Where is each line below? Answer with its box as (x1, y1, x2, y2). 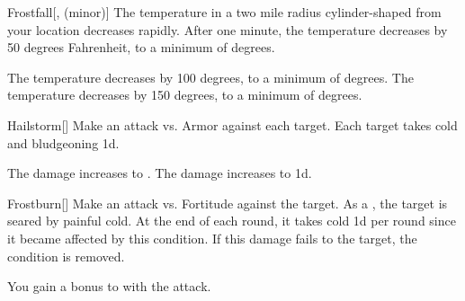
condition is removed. (7, 246, 125, 265)
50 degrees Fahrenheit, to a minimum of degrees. (7, 38, 275, 57)
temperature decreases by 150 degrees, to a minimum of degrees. (7, 85, 362, 104)
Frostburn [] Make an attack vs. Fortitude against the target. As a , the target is (7, 193, 448, 212)
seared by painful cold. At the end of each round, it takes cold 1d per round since (7, 211, 456, 230)
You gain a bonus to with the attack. (7, 277, 211, 296)
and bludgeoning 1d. (7, 133, 120, 152)
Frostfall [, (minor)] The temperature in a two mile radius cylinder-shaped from (7, 3, 442, 21)
